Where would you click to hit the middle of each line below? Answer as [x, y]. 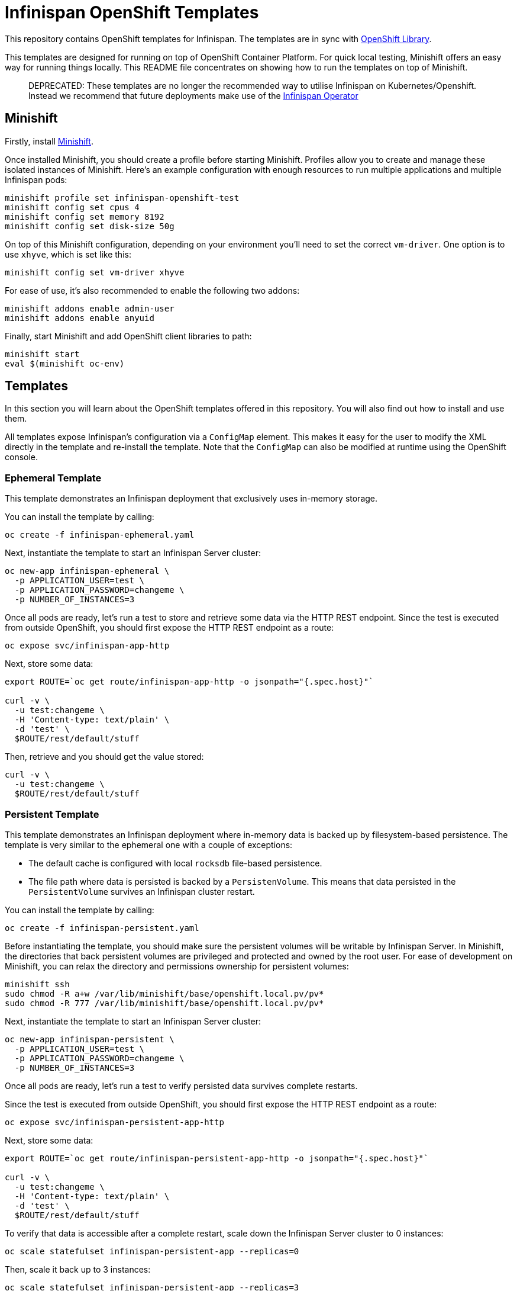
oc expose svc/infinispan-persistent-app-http [114, 1122]
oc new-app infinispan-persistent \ [90, 1039]
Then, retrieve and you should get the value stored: [104, 757]
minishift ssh [37, 984]
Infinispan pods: [36, 179]
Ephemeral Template [53, 478]
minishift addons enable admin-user [90, 308]
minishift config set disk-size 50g [90, 226]
